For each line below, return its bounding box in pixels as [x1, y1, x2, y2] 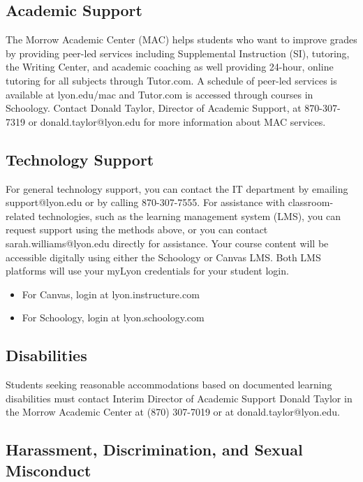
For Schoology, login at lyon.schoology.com [22, 310, 205, 325]
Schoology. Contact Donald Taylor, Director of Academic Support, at [6, 101, 302, 115]
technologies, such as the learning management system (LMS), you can [38, 208, 341, 223]
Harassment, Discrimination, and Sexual [6, 439, 303, 460]
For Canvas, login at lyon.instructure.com [22, 286, 200, 301]
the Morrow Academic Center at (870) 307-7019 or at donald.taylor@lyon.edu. [6, 404, 340, 419]
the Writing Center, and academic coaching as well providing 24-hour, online [6, 59, 334, 74]
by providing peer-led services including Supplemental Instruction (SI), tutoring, [6, 45, 350, 60]
